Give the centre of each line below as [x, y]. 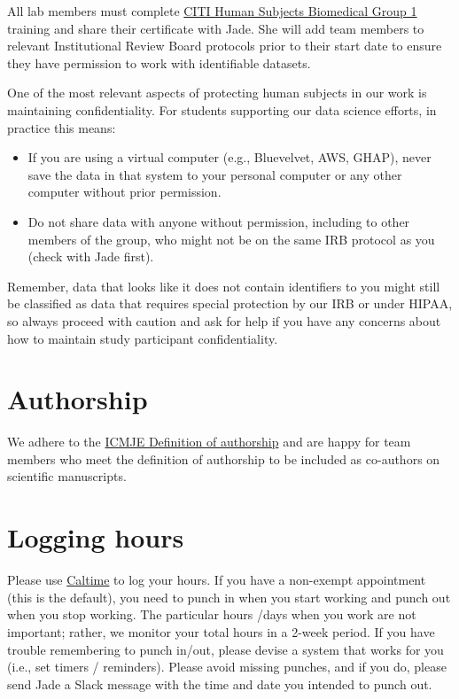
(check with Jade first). [91, 256]
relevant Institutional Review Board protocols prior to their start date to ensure [225, 46]
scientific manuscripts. [67, 476]
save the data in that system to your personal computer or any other [215, 174]
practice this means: [62, 127]
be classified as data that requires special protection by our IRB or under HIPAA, [230, 303]
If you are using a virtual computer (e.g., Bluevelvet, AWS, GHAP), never [229, 157]
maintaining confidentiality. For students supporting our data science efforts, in [222, 109]
